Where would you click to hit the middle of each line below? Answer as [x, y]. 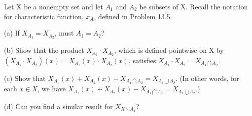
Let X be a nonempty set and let [54, 6]
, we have [52, 89]
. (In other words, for [207, 78]
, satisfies [142, 60]
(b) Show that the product [44, 50]
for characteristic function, [44, 16]
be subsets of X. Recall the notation [194, 6]
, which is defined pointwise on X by [169, 50]
